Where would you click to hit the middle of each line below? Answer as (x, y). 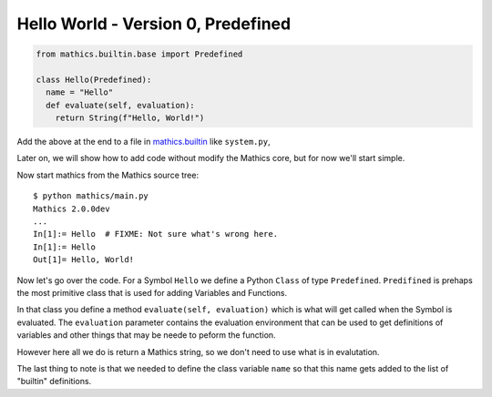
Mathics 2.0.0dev (72, 209)
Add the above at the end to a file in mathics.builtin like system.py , (143, 142)
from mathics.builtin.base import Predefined (139, 54)
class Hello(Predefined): (94, 79)
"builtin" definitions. (54, 382)
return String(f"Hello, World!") (130, 118)
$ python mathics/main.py (91, 196)
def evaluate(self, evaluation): (120, 105)
